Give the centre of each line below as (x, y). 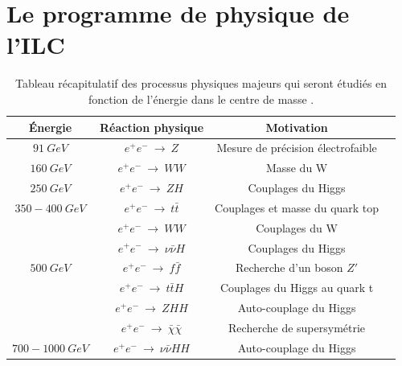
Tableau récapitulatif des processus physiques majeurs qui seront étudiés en (201, 83)
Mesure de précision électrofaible (297, 148)
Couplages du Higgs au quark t (297, 288)
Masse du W (297, 168)
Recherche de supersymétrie (297, 327)
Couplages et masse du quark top (297, 207)
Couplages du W (297, 227)
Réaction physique (152, 127)
